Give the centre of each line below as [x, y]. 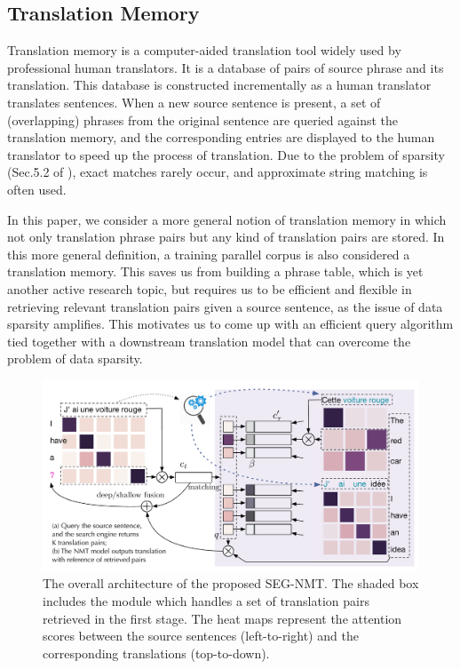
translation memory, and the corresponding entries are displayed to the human [221, 137]
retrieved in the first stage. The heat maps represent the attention [222, 618]
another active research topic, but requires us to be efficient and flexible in [210, 288]
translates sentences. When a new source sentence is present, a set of [194, 102]
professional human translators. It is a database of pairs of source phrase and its [226, 67]
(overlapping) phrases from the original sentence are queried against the [202, 119]
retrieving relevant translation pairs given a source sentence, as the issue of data [225, 306]
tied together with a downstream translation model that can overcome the [209, 341]
